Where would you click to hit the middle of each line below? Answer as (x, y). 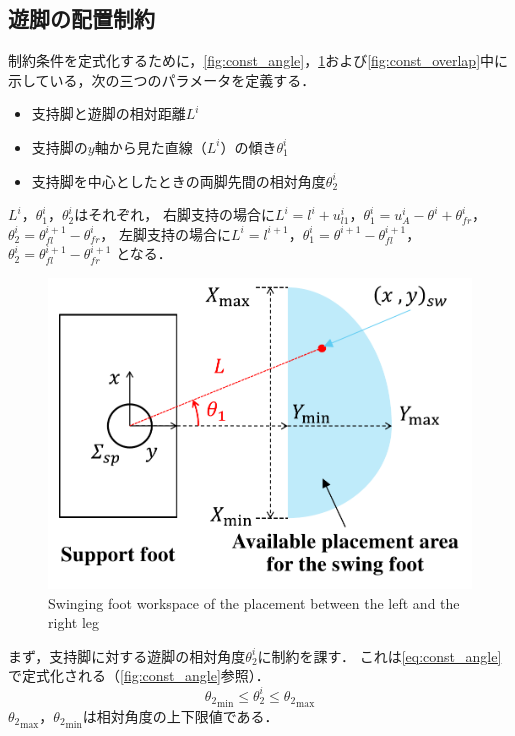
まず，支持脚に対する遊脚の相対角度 (127, 655)
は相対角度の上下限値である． (180, 715)
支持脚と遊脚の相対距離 (108, 113)
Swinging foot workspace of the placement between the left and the (254, 602)
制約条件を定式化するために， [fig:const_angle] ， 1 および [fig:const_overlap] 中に (258, 60)
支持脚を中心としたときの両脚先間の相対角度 (178, 180)
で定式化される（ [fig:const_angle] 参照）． (139, 675)
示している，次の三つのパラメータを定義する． (162, 79)
